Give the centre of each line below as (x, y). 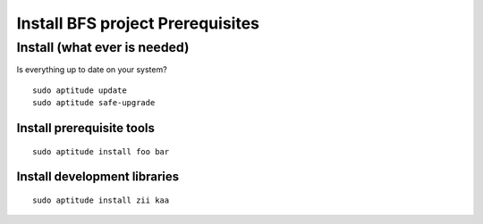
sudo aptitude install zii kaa (101, 200)
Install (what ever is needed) (103, 47)
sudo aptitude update (80, 90)
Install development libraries (98, 177)
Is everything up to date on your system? (92, 70)
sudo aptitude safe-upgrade (94, 103)
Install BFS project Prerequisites (138, 23)
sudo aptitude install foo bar (101, 151)
